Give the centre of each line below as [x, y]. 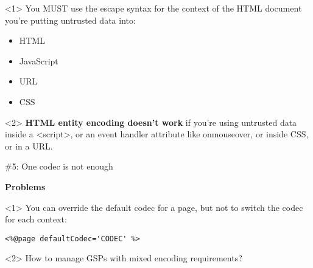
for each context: [36, 219]
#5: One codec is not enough [59, 166]
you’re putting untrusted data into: [70, 20]
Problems [25, 186]
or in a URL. [29, 146]
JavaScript [39, 60]
